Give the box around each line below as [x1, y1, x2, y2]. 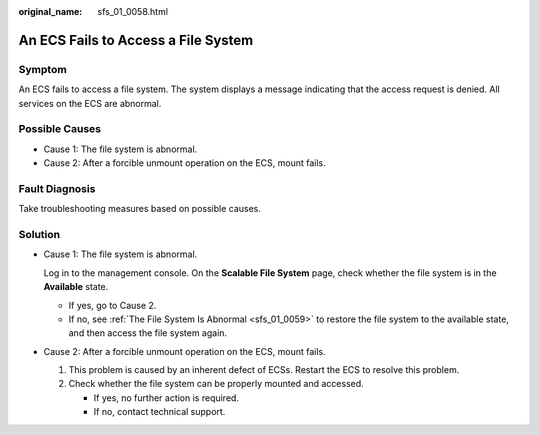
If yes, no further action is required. [93, 391, 240, 404]
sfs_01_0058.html [97, 6, 169, 17]
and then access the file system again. [68, 327, 228, 339]
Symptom [18, 62, 67, 76]
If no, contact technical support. [93, 406, 226, 418]
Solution [18, 227, 61, 241]
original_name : [18, 6, 83, 17]
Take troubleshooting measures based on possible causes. [18, 203, 262, 215]
